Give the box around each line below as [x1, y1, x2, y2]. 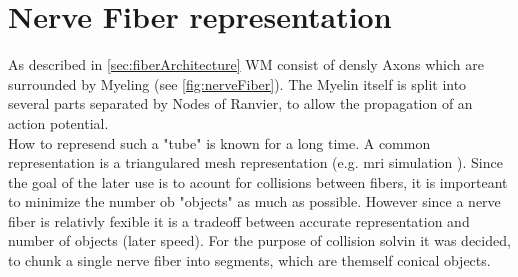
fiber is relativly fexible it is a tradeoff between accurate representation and [8, 210, 470, 231]
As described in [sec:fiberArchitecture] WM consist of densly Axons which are [8, 54, 484, 75]
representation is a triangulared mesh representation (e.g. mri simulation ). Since [8, 152, 503, 173]
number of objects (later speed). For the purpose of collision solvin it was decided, [8, 230, 511, 251]
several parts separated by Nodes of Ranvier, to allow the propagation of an [8, 93, 473, 114]
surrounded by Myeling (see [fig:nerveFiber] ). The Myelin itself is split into [8, 73, 467, 94]
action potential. [8, 112, 109, 133]
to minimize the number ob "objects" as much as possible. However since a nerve [8, 191, 501, 212]
